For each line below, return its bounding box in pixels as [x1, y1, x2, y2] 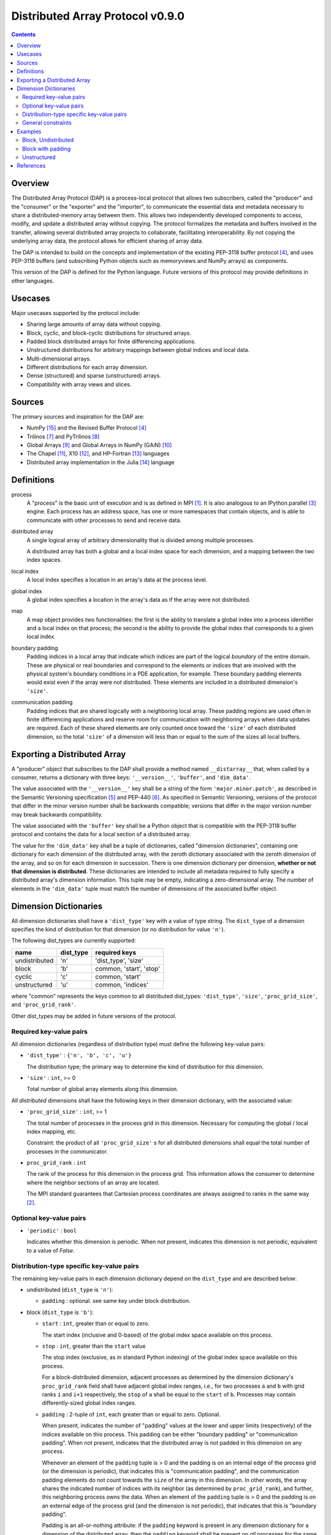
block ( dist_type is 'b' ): [26, 1308, 94, 1316]
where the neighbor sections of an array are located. [26, 1179, 160, 1186]
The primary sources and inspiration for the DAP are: [11, 413, 145, 420]
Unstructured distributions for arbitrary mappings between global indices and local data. [26, 346, 250, 354]
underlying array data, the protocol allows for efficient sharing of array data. [11, 237, 204, 245]
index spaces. [26, 556, 63, 564]
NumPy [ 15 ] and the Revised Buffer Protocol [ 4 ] [26, 424, 147, 432]
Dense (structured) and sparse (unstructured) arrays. [26, 372, 162, 379]
